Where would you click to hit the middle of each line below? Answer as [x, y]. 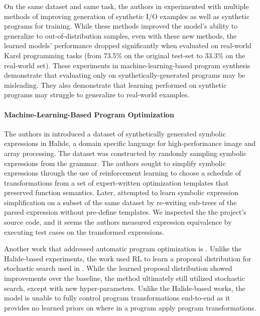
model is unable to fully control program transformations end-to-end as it [117, 298]
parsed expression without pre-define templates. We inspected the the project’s [125, 212]
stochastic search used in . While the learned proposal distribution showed [118, 268]
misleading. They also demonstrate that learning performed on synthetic [115, 85]
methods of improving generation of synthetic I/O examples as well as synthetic [127, 16]
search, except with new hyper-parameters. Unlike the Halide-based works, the [125, 288]
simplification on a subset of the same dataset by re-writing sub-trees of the [120, 202]
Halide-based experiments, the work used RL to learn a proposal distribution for [128, 258]
